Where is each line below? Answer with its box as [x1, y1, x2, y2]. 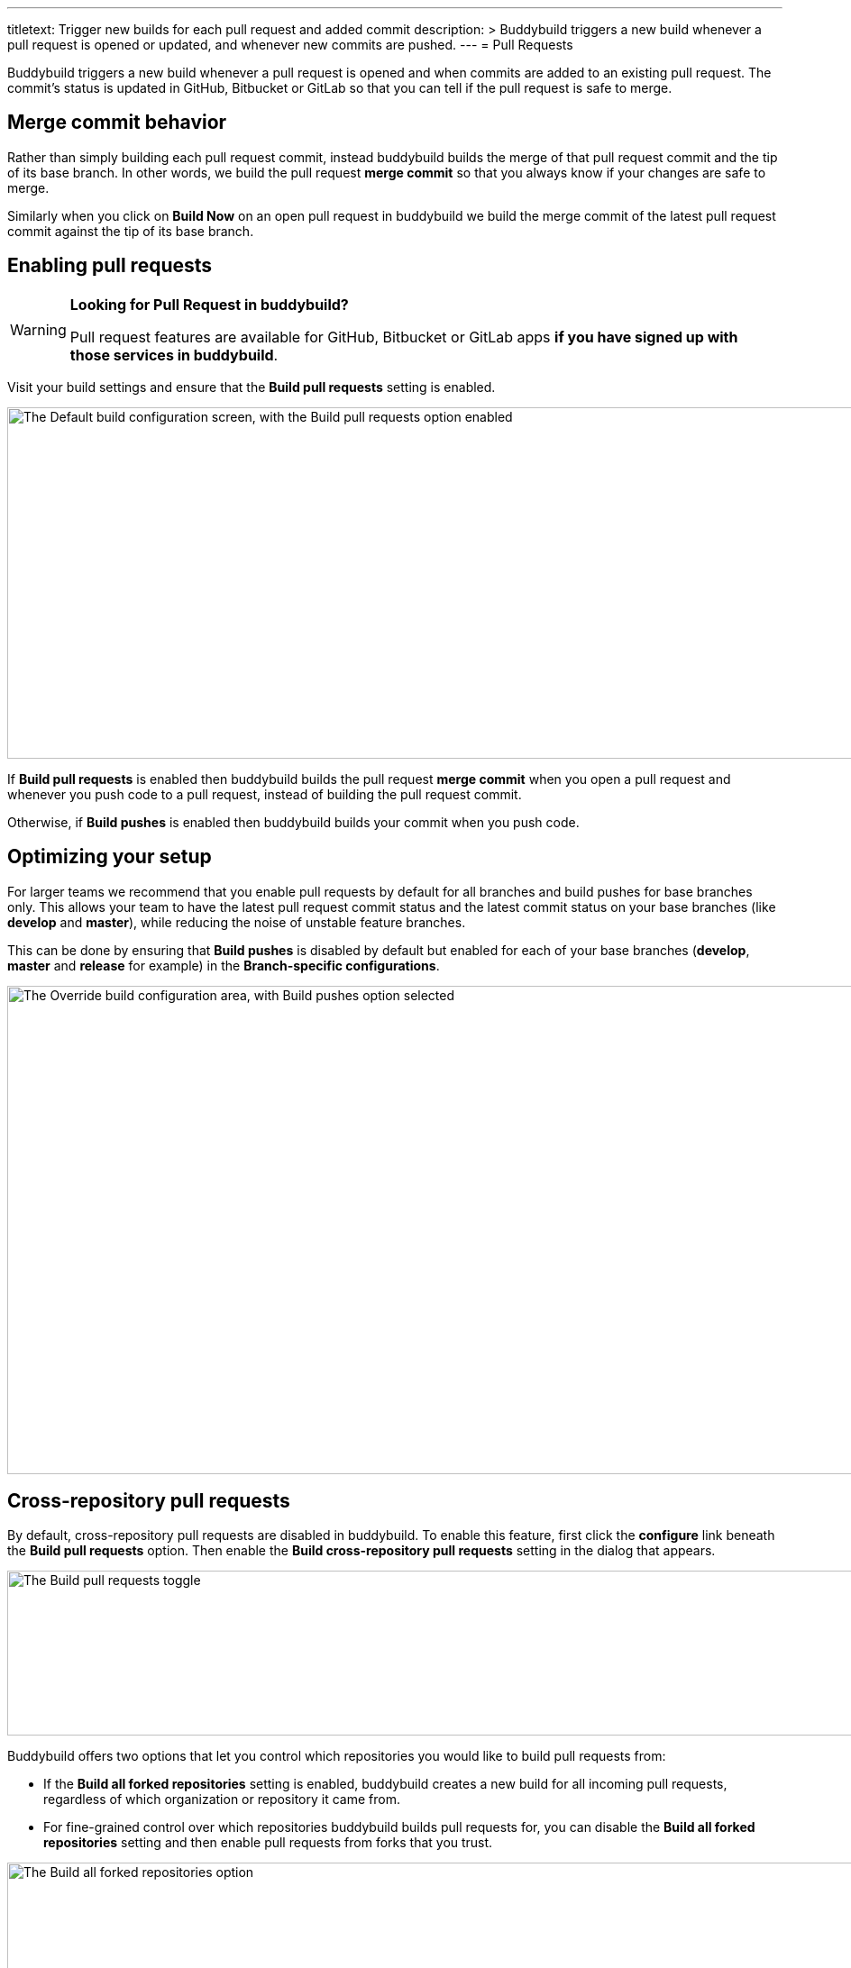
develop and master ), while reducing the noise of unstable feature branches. [7, 914, 466, 930]
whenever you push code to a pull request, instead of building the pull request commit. [7, 786, 522, 802]
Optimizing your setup [7, 845, 212, 869]
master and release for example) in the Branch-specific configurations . [7, 957, 440, 973]
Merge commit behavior [7, 111, 227, 134]
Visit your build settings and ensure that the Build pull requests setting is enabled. [7, 378, 496, 395]
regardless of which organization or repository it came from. [43, 1791, 400, 1808]
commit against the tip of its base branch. [7, 223, 254, 239]
